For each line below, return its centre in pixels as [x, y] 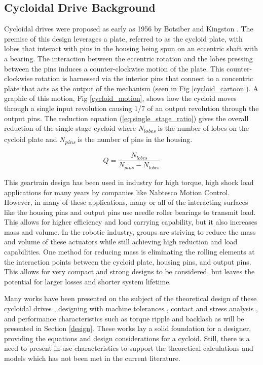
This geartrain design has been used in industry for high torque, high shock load [129, 182]
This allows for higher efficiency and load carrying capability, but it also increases [131, 222]
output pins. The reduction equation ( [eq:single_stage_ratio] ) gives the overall [126, 118]
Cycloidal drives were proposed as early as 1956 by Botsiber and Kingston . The [129, 29]
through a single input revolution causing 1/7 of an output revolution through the [131, 108]
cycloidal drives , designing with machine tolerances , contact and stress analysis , [131, 308]
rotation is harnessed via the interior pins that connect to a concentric [144, 78]
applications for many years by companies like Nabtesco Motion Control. [117, 192]
